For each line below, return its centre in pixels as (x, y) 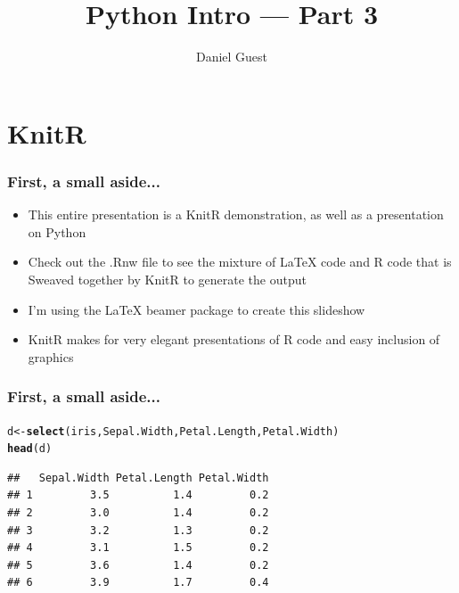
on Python (57, 231)
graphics (51, 356)
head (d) (30, 449)
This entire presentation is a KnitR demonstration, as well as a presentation (236, 214)
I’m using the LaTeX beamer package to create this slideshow (197, 309)
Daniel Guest (232, 57)
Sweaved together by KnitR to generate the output (167, 279)
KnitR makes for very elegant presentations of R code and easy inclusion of (234, 339)
